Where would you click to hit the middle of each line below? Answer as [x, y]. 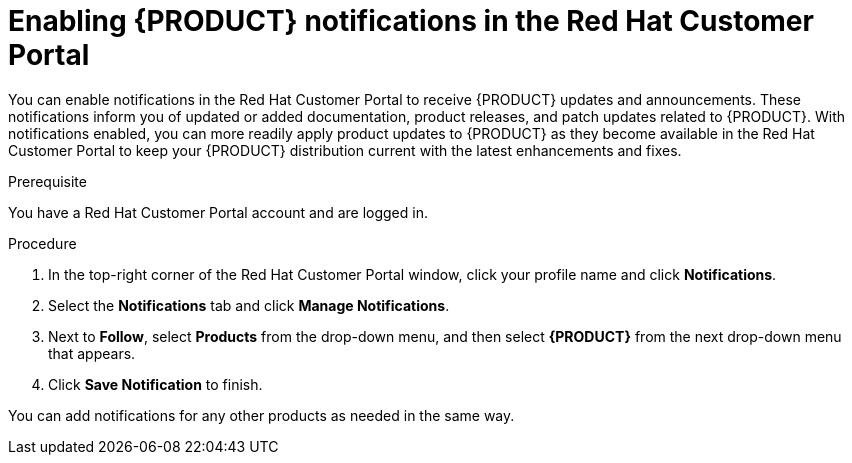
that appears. [92, 353]
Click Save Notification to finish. [155, 384]
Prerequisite [47, 181]
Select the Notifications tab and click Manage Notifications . [249, 305]
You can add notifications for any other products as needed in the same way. [261, 415]
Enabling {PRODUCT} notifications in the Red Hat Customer [411, 21]
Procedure [42, 243]
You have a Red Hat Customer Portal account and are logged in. [218, 212]
